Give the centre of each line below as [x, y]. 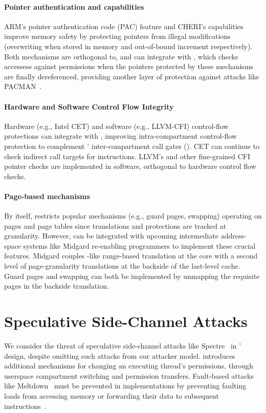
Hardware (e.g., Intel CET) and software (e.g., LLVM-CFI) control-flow [116, 126]
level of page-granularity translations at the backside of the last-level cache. [122, 266]
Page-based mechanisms [47, 196]
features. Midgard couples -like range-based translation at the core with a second [131, 256]
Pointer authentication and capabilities [74, 6]
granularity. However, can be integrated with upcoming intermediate [112, 236]
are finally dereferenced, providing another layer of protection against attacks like [132, 76]
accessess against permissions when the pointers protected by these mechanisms [129, 66]
